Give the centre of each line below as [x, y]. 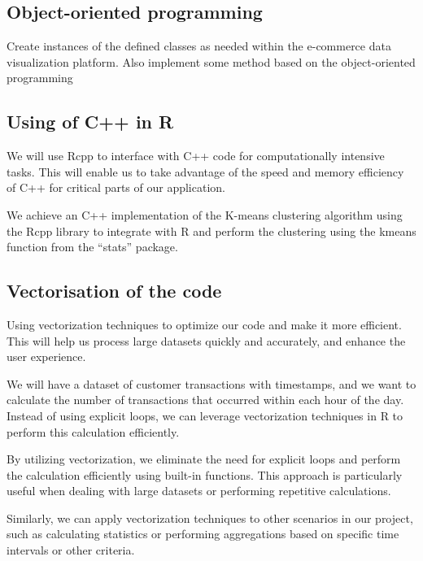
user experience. [46, 357]
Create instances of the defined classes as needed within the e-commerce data [199, 46]
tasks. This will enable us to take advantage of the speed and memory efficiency [205, 171]
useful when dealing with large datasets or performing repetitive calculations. [199, 491]
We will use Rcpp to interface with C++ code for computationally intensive [196, 156]
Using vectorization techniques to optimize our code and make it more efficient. [204, 324]
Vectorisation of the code [114, 291]
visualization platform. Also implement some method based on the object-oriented [211, 61]
